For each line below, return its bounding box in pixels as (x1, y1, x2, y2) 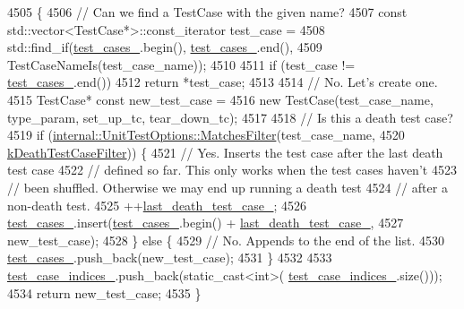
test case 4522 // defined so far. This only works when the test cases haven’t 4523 (7, 160, 457, 179)
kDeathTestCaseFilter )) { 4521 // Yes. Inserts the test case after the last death (7, 142, 443, 161)
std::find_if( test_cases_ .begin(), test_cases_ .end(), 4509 (7, 38, 322, 56)
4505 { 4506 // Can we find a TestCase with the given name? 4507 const (7, 3, 408, 21)
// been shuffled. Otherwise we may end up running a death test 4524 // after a (7, 177, 448, 196)
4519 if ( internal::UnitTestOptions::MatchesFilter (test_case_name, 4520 (7, 125, 405, 144)
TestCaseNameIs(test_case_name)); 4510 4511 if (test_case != (7, 55, 356, 73)
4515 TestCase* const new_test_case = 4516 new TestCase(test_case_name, (7, 90, 434, 108)
